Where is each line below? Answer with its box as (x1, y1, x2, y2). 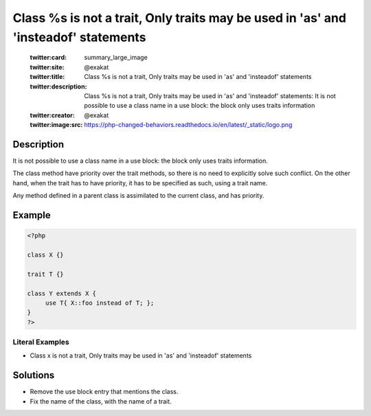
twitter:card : (30, 54, 67, 62)
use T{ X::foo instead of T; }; (45, 299, 155, 307)
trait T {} (27, 270, 64, 278)
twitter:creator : (30, 111, 75, 119)
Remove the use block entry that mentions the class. (30, 388, 179, 396)
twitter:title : (30, 73, 65, 81)
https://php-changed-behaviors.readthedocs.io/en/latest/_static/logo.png (84, 121, 293, 129)
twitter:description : (30, 82, 87, 91)
